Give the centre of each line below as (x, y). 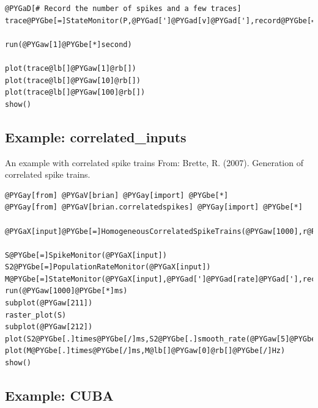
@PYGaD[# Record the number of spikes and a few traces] (123, 9)
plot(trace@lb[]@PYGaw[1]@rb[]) (71, 68)
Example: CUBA (59, 395)
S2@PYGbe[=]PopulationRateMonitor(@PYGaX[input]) (108, 267)
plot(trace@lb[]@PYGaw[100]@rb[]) (75, 93)
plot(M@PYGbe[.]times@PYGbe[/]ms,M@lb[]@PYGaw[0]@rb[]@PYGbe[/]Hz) (145, 351)
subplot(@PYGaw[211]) (49, 303)
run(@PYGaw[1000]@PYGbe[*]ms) (66, 291)
